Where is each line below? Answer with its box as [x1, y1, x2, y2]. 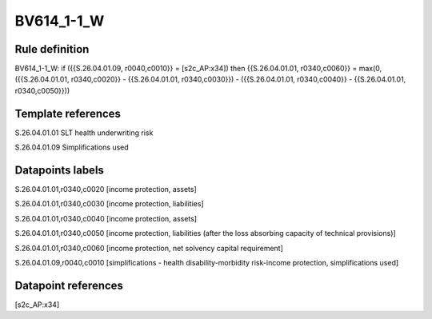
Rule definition [14, 42, 90, 56]
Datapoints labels [14, 163, 104, 177]
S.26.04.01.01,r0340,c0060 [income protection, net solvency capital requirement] [14, 243, 284, 253]
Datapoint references [14, 278, 124, 292]
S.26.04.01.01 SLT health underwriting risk [14, 128, 154, 138]
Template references [14, 106, 122, 120]
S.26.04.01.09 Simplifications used [14, 142, 130, 152]
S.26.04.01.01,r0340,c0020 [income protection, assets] [14, 185, 198, 194]
